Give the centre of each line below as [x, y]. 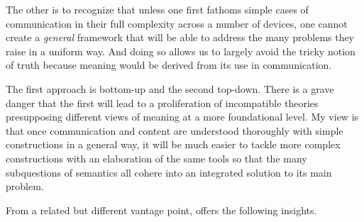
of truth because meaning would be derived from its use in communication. [169, 65]
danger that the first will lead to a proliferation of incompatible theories [162, 102]
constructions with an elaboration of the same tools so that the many [156, 158]
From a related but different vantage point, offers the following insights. [161, 210]
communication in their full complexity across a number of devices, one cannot [177, 23]
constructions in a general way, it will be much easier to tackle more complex [173, 144]
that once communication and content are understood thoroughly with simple [175, 130]
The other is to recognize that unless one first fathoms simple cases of [157, 9]
